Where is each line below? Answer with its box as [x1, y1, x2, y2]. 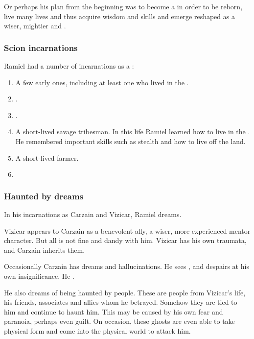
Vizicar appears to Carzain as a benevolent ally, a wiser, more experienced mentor [4, 225, 251, 236]
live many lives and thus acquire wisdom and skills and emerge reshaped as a [4, 11, 235, 21]
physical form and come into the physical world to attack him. [4, 325, 191, 336]
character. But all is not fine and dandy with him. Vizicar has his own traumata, [4, 235, 247, 245]
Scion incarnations [4, 41, 78, 53]
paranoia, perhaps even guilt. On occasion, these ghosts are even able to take [4, 316, 235, 326]
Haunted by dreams [4, 190, 84, 202]
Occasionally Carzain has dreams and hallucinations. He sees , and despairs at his [4, 261, 249, 271]
